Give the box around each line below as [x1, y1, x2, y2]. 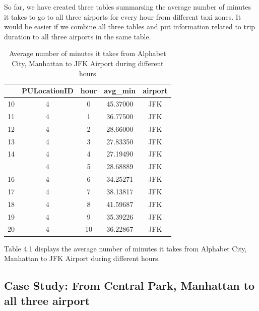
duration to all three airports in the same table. [4, 31, 151, 41]
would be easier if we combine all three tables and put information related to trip [4, 21, 255, 32]
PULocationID [22, 85, 74, 96]
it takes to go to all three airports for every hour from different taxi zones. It [4, 11, 241, 22]
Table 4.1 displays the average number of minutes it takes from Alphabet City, [4, 243, 247, 253]
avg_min [104, 85, 136, 96]
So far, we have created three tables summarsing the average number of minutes [4, 2, 251, 12]
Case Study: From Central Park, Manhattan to [4, 278, 255, 293]
